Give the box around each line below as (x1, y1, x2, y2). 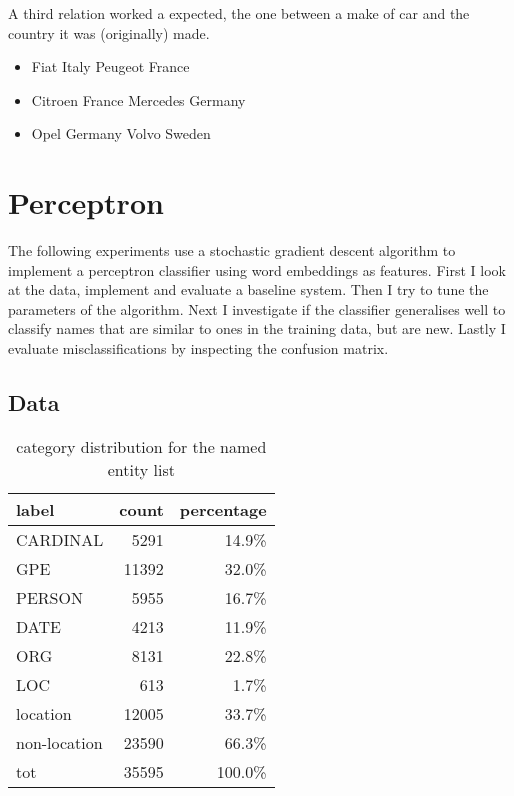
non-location (16, 730, 103, 754)
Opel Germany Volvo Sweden (31, 123, 211, 144)
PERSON (16, 585, 83, 609)
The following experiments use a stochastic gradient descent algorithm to (8, 240, 456, 261)
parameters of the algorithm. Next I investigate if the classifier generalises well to (8, 298, 506, 319)
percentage (179, 497, 267, 521)
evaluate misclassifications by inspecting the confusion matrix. (8, 338, 389, 359)
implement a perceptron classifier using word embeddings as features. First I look (8, 259, 506, 280)
